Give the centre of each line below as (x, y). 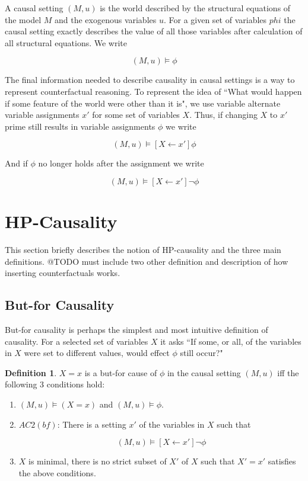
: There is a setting (92, 424)
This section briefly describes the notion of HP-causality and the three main (143, 250)
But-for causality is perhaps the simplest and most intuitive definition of (136, 330)
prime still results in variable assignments (80, 126)
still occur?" (201, 353)
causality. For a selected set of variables (77, 341)
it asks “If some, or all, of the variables (231, 341)
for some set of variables (136, 115)
